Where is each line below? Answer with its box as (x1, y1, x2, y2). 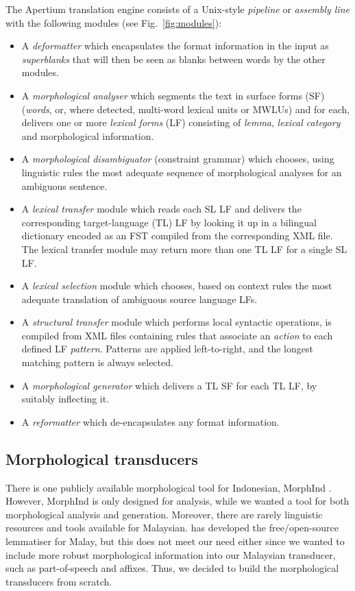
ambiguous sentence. (21, 178, 108, 193)
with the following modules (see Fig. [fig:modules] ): (5, 15, 222, 29)
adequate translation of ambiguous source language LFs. (21, 291, 258, 306)
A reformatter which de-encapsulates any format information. (21, 414, 280, 429)
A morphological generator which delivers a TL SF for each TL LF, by (21, 378, 317, 392)
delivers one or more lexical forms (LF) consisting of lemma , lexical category (21, 115, 341, 130)
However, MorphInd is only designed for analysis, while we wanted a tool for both (5, 494, 350, 508)
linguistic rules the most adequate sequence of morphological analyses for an (21, 165, 342, 179)
